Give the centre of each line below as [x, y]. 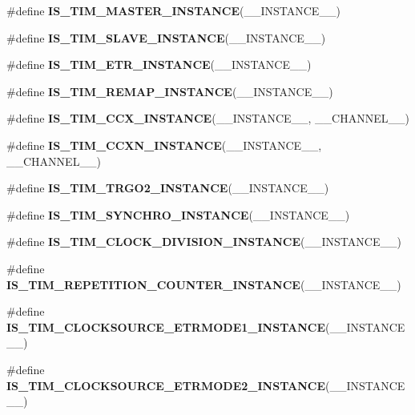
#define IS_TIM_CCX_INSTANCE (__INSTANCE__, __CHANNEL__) [208, 118]
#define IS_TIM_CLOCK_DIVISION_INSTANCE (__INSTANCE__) [204, 242]
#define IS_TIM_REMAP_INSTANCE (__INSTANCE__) [170, 91]
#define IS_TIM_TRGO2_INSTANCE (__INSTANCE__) [168, 188]
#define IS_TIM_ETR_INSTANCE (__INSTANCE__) [159, 64]
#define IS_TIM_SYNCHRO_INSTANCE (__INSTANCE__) [178, 214]
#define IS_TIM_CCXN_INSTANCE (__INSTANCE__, [164, 145]
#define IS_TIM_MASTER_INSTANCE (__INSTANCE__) [173, 10]
